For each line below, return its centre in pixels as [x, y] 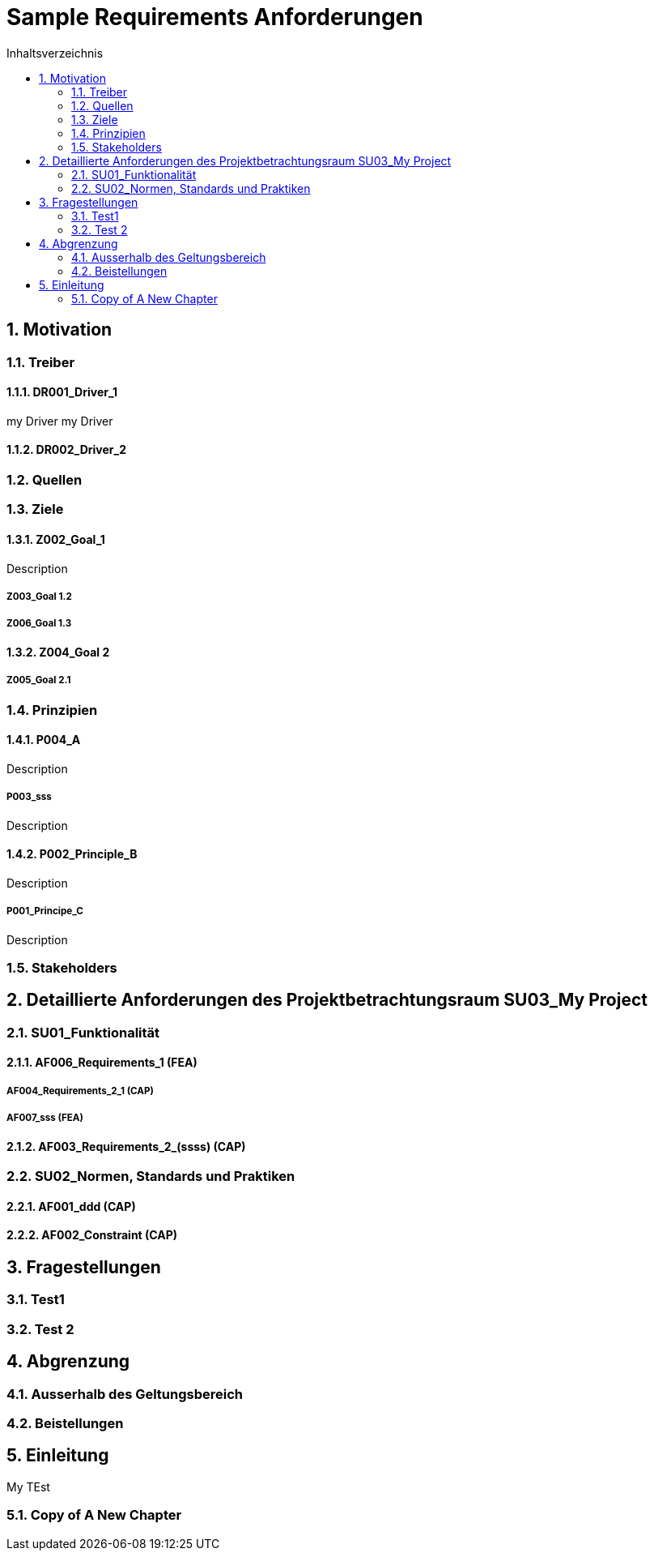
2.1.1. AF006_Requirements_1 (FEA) [102, 1063]
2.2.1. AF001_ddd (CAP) [71, 1206]
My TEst [28, 1486]
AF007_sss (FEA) [45, 1118]
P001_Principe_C [45, 911]
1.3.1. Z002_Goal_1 [56, 540]
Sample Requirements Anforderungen [215, 17]
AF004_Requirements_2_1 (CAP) [80, 1091]
